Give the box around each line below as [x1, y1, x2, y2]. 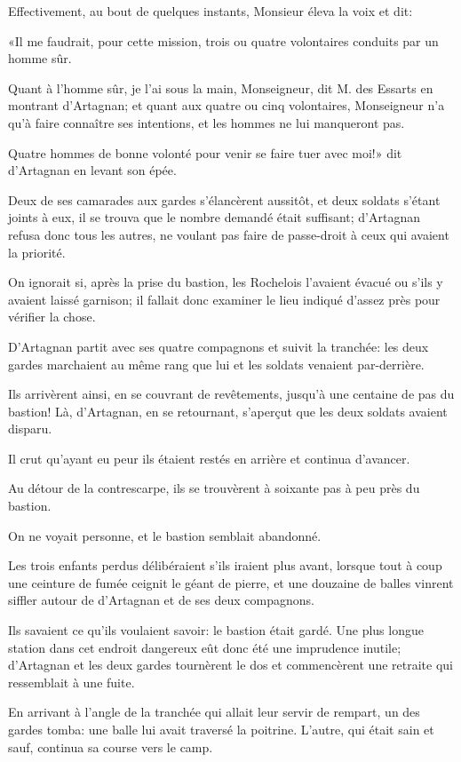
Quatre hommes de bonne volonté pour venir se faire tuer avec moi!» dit [8, 143, 402, 162]
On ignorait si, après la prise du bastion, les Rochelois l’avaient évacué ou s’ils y [8, 273, 443, 291]
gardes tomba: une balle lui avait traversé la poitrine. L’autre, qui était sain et [8, 720, 434, 738]
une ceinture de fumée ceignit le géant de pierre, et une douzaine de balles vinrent [8, 573, 454, 591]
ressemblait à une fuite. [8, 672, 135, 691]
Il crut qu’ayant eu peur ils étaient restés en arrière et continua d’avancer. [8, 448, 410, 467]
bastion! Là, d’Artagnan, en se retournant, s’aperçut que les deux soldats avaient [8, 401, 448, 420]
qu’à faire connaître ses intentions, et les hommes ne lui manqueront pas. [8, 113, 405, 131]
